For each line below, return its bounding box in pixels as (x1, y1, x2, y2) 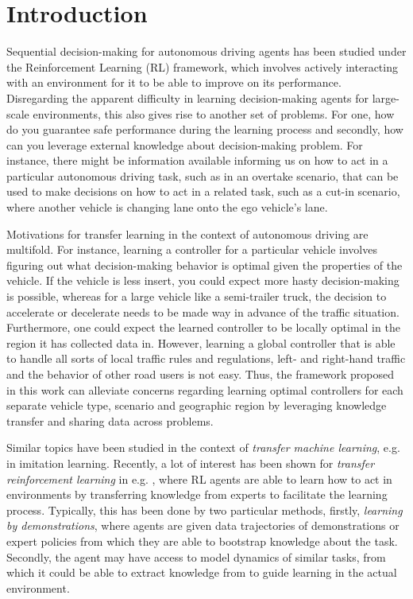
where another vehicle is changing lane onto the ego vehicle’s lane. (6, 199, 328, 216)
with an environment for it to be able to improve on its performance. (6, 74, 342, 91)
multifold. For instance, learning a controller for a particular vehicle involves (6, 241, 377, 258)
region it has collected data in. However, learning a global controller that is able (6, 334, 396, 351)
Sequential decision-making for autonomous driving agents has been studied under (6, 43, 407, 60)
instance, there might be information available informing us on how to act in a (6, 152, 388, 169)
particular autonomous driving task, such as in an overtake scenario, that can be (6, 167, 399, 184)
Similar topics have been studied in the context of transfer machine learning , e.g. (6, 439, 400, 456)
